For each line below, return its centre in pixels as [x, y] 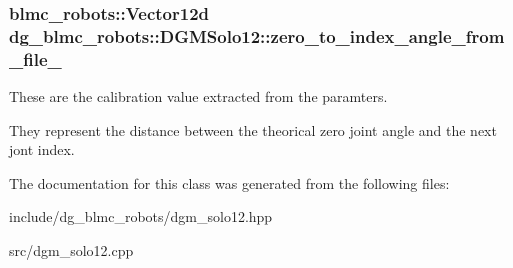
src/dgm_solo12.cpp [71, 250]
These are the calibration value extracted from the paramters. [198, 96]
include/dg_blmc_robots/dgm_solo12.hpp [141, 216]
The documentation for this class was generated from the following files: [229, 182]
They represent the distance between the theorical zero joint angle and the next [253, 129]
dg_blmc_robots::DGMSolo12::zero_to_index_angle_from [257, 35]
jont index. [42, 149]
